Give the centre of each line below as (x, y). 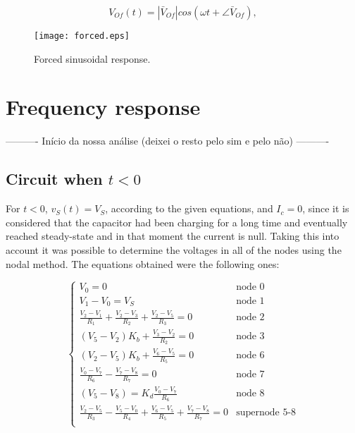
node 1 (250, 301)
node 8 (250, 394)
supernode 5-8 (266, 413)
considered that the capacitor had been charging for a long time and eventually (177, 222)
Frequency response (103, 107)
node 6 (250, 356)
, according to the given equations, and (189, 208)
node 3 (250, 337)
